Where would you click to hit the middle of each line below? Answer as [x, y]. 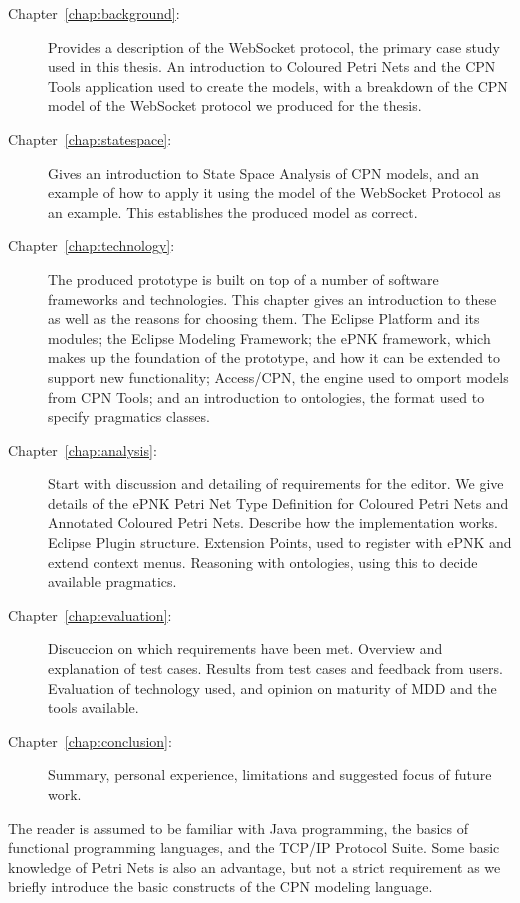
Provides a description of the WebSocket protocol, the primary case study [274, 46]
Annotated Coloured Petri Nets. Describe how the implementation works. [273, 522]
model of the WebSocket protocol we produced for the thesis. [235, 105]
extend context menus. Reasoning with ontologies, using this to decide [263, 561]
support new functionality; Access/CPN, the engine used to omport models [278, 376]
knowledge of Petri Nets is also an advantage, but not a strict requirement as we [254, 866]
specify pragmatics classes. [129, 416]
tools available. [93, 707]
